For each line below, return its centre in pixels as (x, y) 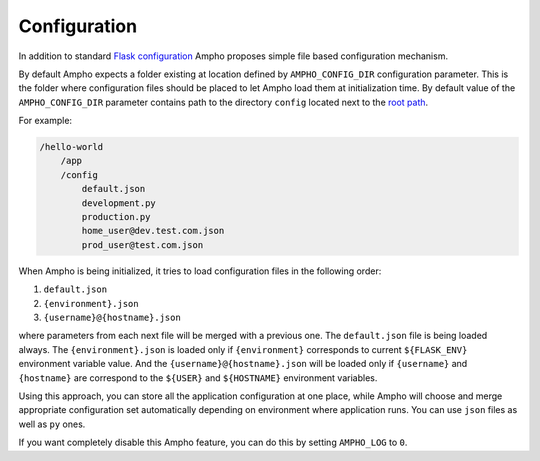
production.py (116, 217)
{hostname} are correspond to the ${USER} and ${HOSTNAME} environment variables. (198, 377)
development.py (119, 203)
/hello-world (71, 147)
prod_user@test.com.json (142, 244)
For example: (45, 121)
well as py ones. (52, 424)
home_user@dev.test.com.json (153, 231)
